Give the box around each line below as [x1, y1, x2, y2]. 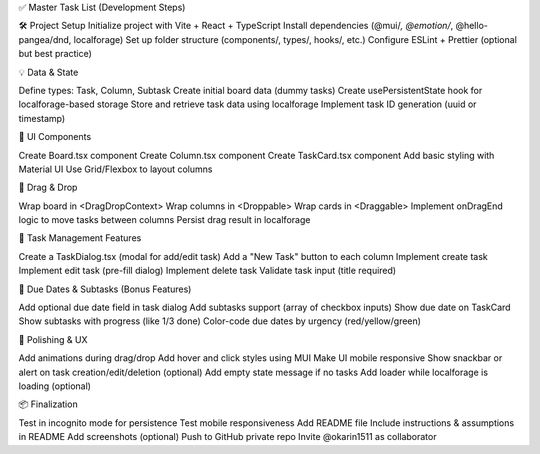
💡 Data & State [18, 66, 79, 78]
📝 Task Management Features [18, 232, 142, 244]
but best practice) [18, 48, 92, 60]
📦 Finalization [18, 398, 79, 410]
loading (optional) [18, 380, 92, 392]
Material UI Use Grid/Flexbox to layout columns [18, 163, 213, 175]
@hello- [455, 20, 489, 32]
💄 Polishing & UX [18, 333, 88, 345]
